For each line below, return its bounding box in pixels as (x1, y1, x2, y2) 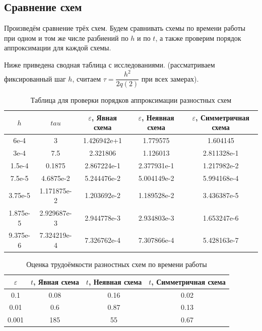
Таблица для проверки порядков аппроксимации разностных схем (30, 95, 232, 105)
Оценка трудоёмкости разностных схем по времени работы (26, 259, 207, 270)
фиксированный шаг (4, 73, 66, 84)
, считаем (72, 73, 101, 84)
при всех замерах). (141, 73, 199, 84)
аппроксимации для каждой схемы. (4, 42, 111, 53)
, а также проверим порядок (155, 32, 241, 43)
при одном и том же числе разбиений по (4, 32, 128, 43)
